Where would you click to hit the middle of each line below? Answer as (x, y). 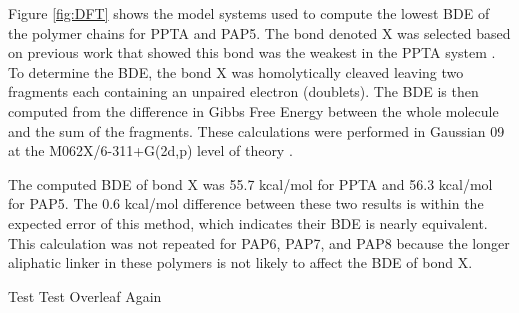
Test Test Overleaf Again (85, 295)
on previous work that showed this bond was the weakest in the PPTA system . (252, 52)
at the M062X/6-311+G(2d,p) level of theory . (150, 150)
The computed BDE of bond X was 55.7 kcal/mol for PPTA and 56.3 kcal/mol (250, 183)
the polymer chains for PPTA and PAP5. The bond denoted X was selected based (259, 32)
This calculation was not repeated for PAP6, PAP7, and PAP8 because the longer (259, 242)
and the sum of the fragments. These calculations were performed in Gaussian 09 (256, 130)
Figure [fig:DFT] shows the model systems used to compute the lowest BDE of (249, 13)
